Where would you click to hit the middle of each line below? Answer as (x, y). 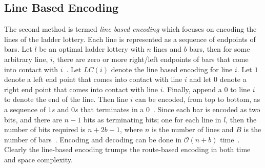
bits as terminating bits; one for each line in (152, 119)
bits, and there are (33, 119)
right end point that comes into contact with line (81, 89)
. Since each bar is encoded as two (207, 109)
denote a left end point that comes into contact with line (93, 79)
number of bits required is (45, 129)
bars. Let (18, 49)
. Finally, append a (192, 89)
